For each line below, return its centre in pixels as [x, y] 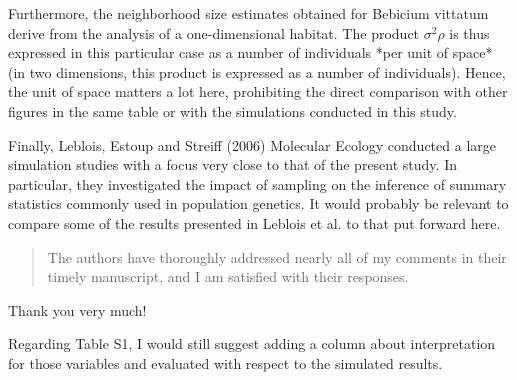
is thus [469, 32]
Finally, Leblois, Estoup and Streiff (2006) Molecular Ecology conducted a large [252, 144]
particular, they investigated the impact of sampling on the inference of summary [257, 183]
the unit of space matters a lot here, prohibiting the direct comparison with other [258, 91]
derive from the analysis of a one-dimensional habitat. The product [214, 32]
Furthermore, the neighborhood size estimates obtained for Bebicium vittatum [248, 13]
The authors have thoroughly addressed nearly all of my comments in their [277, 256]
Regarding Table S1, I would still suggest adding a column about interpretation [252, 343]
